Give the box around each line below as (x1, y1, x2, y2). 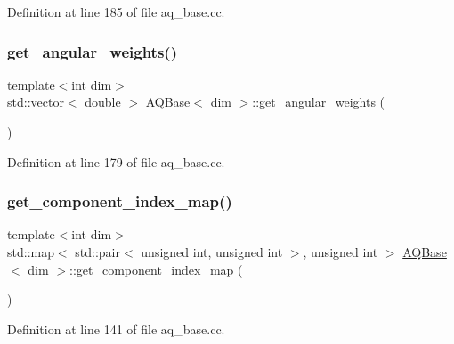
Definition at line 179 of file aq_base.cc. (7, 152, 225, 171)
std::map (7, 243, 54, 260)
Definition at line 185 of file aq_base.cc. (7, 3, 225, 20)
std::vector (7, 92, 64, 111)
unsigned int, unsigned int (141, 243, 283, 260)
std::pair (75, 243, 120, 260)
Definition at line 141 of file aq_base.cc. (7, 319, 225, 338)
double (85, 92, 121, 111)
